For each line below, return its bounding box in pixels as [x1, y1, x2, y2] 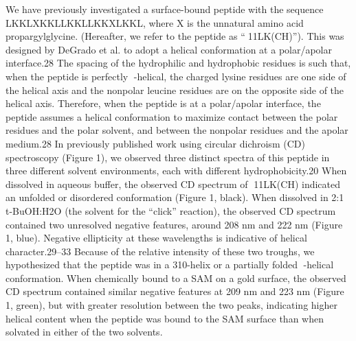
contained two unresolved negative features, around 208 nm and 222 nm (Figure [5, 217, 343, 231]
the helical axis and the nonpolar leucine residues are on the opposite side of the [5, 82, 344, 97]
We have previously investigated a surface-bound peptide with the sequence [5, 2, 324, 16]
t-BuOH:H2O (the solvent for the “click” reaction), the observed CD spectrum [5, 203, 336, 217]
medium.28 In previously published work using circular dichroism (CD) [5, 136, 305, 150]
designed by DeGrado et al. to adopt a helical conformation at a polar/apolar [5, 42, 333, 56]
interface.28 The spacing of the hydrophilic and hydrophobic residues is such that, [5, 56, 351, 70]
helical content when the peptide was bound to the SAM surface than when [5, 311, 324, 325]
